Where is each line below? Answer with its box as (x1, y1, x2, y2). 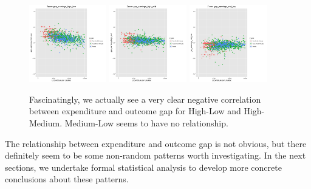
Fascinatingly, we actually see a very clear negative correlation (29, 92, 261, 105)
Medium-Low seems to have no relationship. (64, 116, 228, 129)
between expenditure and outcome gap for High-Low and (29, 105, 241, 117)
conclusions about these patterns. (5, 173, 129, 185)
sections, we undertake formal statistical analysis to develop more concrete (5, 160, 282, 173)
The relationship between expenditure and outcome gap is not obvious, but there (5, 137, 307, 149)
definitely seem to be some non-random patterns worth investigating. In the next (5, 149, 306, 162)
